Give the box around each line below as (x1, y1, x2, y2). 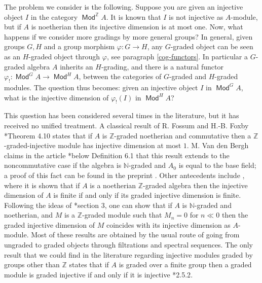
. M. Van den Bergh (186, 140, 249, 151)
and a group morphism (44, 41, 115, 52)
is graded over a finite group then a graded (119, 259, 252, 270)
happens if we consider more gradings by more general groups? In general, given (4, 31, 253, 42)
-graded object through (28, 51, 100, 61)
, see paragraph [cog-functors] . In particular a (106, 51, 248, 61)
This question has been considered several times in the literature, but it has (4, 110, 239, 121)
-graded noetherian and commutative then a (114, 130, 251, 140)
